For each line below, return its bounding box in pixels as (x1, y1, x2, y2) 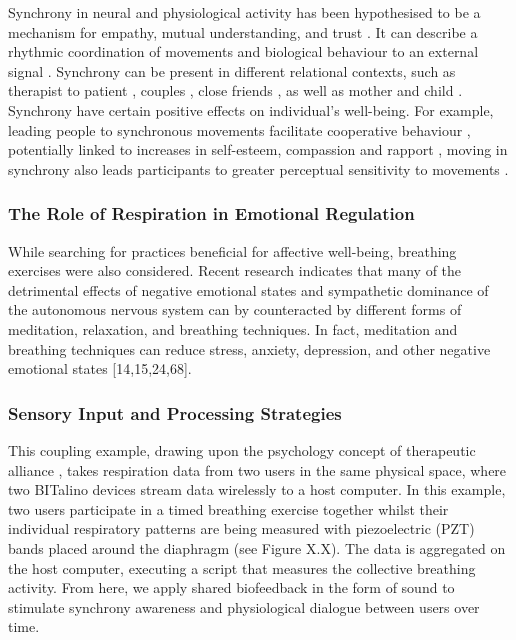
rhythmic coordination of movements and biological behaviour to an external (8, 41, 479, 62)
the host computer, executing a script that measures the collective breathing (8, 557, 476, 578)
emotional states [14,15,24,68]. (8, 358, 192, 379)
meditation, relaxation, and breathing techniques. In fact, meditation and (8, 318, 458, 339)
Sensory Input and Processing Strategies (8, 400, 342, 425)
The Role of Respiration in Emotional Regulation (8, 201, 415, 226)
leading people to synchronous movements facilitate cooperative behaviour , (8, 119, 471, 140)
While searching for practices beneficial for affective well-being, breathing (8, 240, 457, 261)
